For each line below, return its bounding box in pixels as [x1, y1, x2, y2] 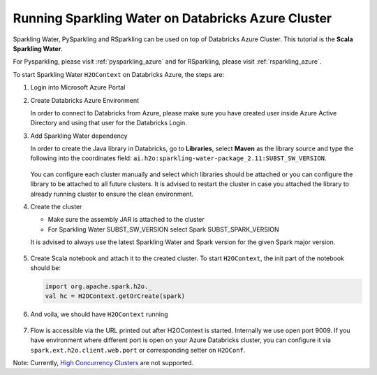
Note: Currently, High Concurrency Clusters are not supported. [13, 358, 194, 367]
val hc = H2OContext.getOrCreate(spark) [45, 292, 185, 300]
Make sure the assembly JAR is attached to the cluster [47, 215, 205, 224]
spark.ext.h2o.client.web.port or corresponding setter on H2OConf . [30, 346, 246, 354]
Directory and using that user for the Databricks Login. [30, 119, 188, 127]
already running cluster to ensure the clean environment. [30, 190, 194, 198]
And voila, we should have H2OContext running [30, 310, 168, 318]
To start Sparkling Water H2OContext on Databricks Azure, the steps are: [13, 70, 225, 78]
